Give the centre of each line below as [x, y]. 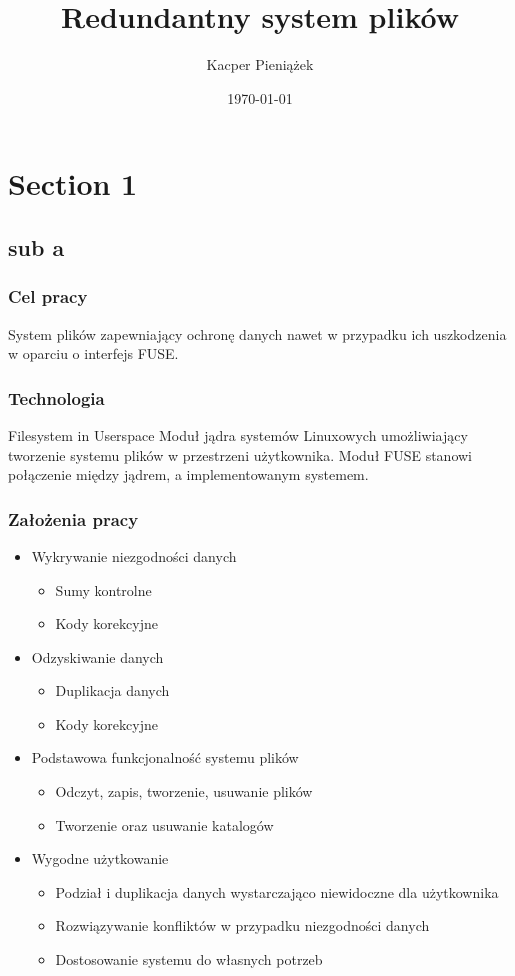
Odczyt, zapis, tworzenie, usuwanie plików [184, 791]
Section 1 [73, 183]
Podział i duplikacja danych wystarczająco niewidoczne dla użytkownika [277, 891]
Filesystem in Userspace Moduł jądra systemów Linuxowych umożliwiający [238, 434]
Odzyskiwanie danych [97, 656]
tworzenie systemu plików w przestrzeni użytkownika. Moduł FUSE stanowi [240, 454]
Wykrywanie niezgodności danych [134, 555]
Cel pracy [48, 296]
